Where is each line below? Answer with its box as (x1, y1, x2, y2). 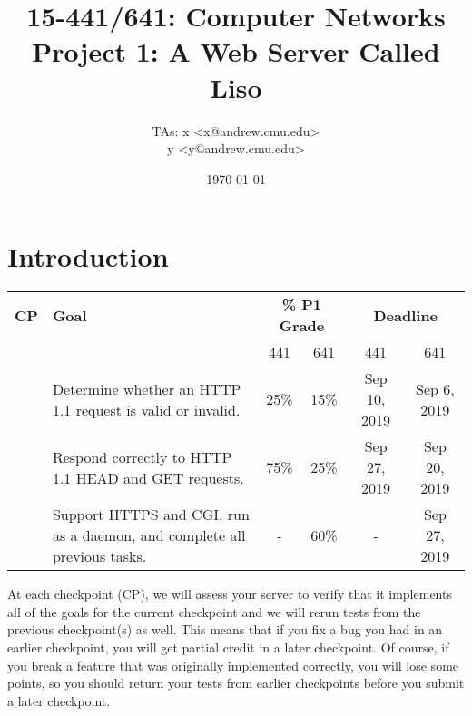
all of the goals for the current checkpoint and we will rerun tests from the (7, 602, 421, 621)
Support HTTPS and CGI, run (52, 504, 250, 525)
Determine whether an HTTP (52, 378, 241, 399)
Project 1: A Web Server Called (32, 33, 440, 70)
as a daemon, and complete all (52, 525, 246, 546)
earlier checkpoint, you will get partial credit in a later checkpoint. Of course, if (7, 638, 449, 656)
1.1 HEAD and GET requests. (52, 466, 244, 488)
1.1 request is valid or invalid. (52, 398, 241, 420)
